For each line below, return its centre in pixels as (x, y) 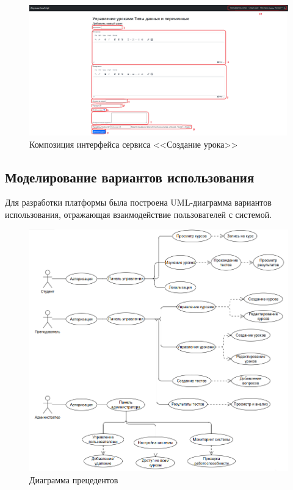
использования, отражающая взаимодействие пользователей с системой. (139, 214)
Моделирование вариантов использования (130, 177)
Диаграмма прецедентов (74, 479)
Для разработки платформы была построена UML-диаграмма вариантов (138, 202)
